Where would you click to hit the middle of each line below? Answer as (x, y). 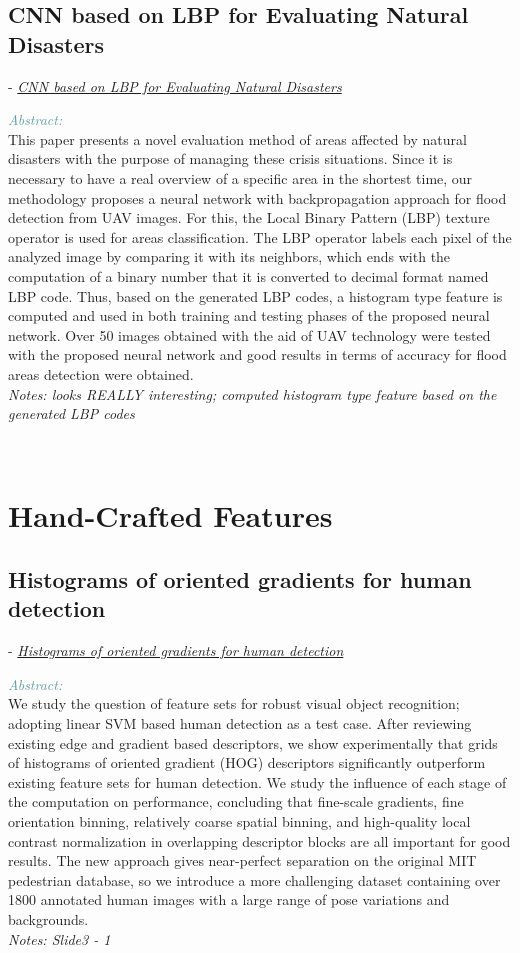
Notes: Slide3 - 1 (59, 938)
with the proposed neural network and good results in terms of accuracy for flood (257, 354)
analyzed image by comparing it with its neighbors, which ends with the (229, 256)
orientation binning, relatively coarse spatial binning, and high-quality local (239, 821)
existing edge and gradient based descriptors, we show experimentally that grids (253, 742)
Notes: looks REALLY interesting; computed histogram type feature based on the (252, 393)
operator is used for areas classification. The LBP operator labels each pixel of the (260, 236)
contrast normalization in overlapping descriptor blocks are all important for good (259, 840)
